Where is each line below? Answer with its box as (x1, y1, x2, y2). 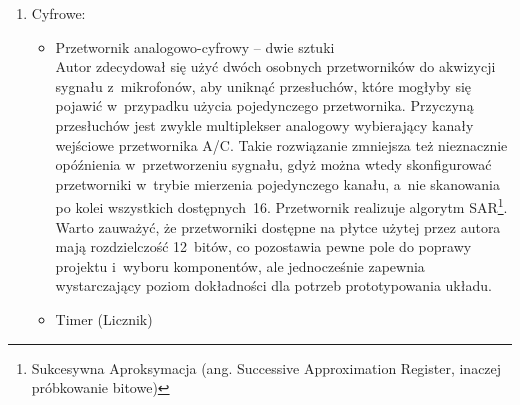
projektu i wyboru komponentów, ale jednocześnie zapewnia (55, 255, 425, 276)
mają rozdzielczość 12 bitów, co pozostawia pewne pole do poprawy (55, 236, 472, 257)
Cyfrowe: (31, 3, 86, 23)
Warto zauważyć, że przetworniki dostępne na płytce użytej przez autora (55, 216, 501, 237)
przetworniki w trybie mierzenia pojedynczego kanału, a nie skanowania (55, 173, 500, 194)
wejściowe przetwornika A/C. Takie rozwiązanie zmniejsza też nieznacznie (55, 134, 508, 155)
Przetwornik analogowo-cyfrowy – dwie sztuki (55, 36, 335, 57)
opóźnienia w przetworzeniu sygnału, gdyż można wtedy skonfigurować (55, 154, 492, 175)
